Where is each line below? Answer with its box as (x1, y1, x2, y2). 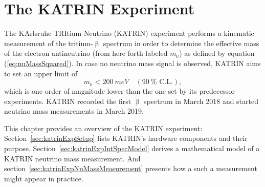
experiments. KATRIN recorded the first (4, 95, 131, 106)
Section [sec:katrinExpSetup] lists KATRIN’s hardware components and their (4, 133, 248, 143)
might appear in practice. (4, 173, 83, 183)
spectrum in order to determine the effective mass (103, 37, 259, 48)
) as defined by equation (179, 48, 255, 58)
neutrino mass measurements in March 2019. (4, 106, 144, 116)
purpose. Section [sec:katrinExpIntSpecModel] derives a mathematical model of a (4, 143, 260, 154)
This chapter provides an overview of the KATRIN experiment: (4, 122, 203, 133)
